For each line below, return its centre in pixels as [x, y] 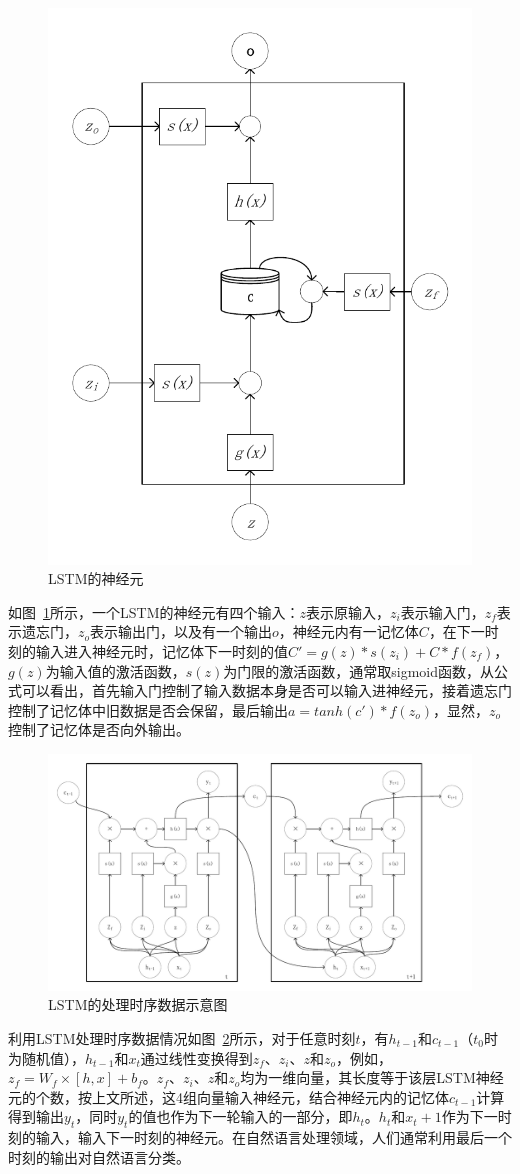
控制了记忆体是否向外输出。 [99, 729]
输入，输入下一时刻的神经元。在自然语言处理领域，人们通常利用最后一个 [273, 1137]
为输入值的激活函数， [115, 670]
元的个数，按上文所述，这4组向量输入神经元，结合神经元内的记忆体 [228, 1096]
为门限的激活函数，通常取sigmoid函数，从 [358, 670]
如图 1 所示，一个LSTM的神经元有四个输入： [154, 611]
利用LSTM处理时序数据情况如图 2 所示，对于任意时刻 [182, 1037]
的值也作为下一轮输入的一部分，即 [240, 1116]
